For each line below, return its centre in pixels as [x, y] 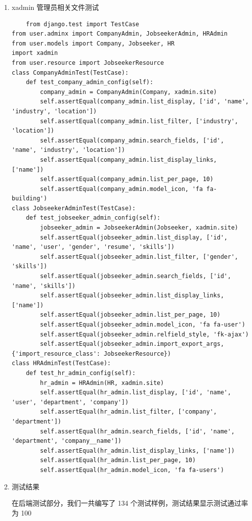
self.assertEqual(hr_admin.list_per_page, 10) [118, 460]
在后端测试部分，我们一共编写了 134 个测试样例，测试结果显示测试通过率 [130, 503]
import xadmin [35, 53]
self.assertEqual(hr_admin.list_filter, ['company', [129, 412]
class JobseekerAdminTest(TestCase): [74, 208]
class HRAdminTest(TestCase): [61, 363]
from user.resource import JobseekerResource [88, 63]
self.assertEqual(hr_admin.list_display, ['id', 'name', [136, 393]
